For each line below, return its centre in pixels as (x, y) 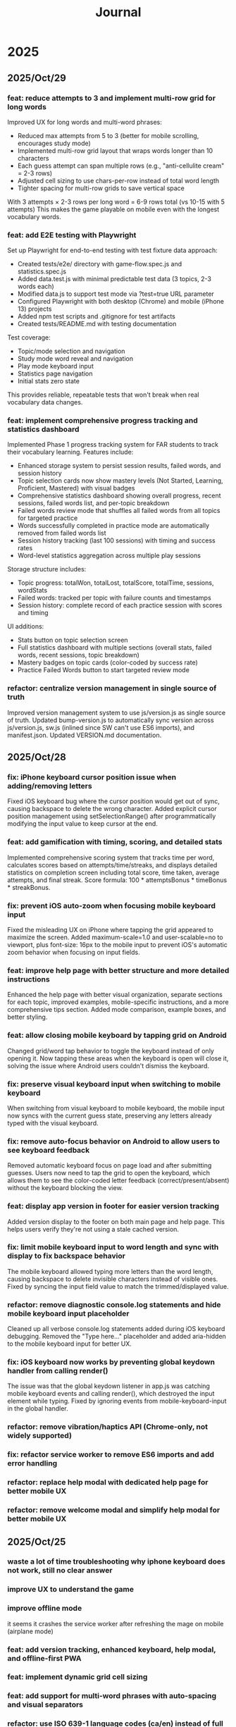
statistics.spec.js (42, 271)
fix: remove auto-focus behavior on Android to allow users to (114, 1141)
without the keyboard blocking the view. (65, 1188)
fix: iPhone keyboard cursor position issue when (92, 777)
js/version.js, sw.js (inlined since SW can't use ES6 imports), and (101, 727)
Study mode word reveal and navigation (75, 359)
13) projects (35, 309)
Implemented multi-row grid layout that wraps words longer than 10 (115, 150)
